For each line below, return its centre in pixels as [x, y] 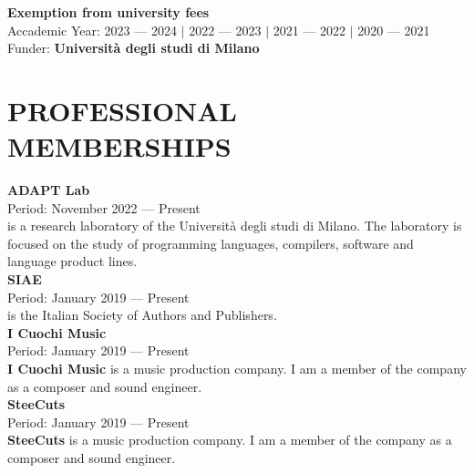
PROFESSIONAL [123, 110]
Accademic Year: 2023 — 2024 [92, 30]
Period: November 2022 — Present [104, 207]
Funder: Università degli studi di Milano [134, 48]
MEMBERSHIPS [119, 146]
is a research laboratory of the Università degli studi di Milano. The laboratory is [235, 226]
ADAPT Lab [49, 190]
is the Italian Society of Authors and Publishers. [142, 315]
